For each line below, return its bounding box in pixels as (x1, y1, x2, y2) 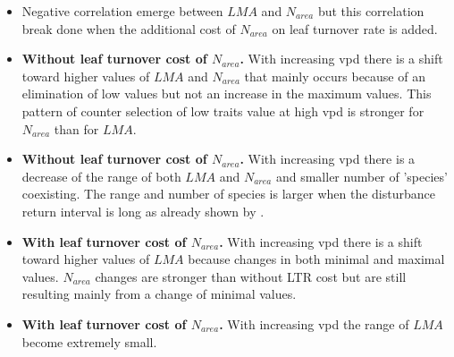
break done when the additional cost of (21, 19, 236, 38)
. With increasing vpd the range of (219, 314, 409, 333)
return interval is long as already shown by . (21, 201, 265, 220)
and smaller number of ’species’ (275, 166, 448, 185)
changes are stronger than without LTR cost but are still (95, 267, 407, 285)
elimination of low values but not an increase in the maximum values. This (21, 84, 432, 103)
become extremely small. (21, 332, 157, 351)
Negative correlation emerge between (21, 2, 223, 20)
